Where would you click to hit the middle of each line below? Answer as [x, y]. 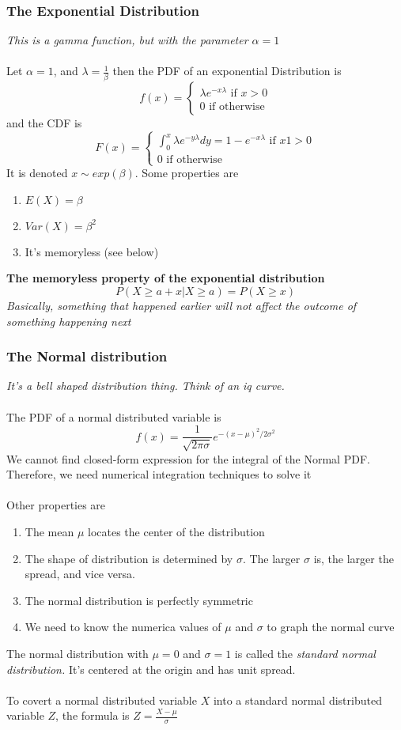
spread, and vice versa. [80, 574]
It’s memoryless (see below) [92, 251]
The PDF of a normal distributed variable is [114, 416]
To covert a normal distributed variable [102, 700]
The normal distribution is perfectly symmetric [139, 600]
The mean [49, 531]
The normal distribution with [78, 653]
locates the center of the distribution [176, 531]
